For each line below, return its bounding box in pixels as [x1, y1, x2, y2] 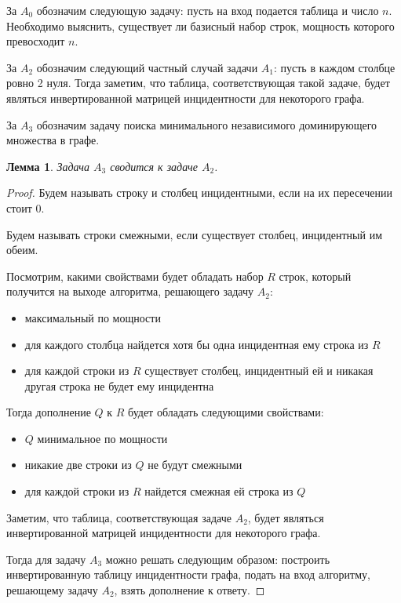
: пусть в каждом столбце [273, 59, 396, 75]
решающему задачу [6, 582, 98, 598]
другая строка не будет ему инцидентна [24, 377, 214, 394]
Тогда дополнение [6, 404, 91, 420]
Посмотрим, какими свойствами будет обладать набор [6, 267, 264, 284]
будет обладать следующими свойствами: [128, 404, 324, 420]
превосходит [6, 33, 65, 49]
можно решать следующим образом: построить [105, 550, 330, 567]
